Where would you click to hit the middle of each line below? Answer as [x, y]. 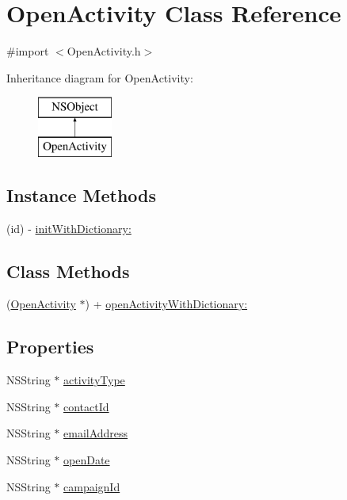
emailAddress [96, 433]
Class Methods [68, 271]
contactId [86, 406]
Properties [50, 347]
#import [28, 51]
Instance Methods [81, 195]
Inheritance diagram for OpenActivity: [100, 77]
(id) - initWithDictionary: [69, 228]
